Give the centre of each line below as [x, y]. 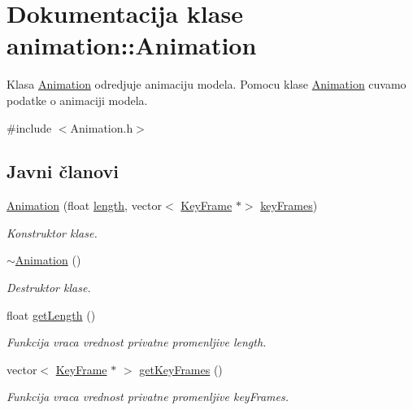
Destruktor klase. [49, 288]
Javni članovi [63, 171]
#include [29, 127]
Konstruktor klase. [52, 232]
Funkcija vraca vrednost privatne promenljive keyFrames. [148, 397]
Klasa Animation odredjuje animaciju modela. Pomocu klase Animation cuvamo [206, 84]
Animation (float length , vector [85, 205]
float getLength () [51, 314]
